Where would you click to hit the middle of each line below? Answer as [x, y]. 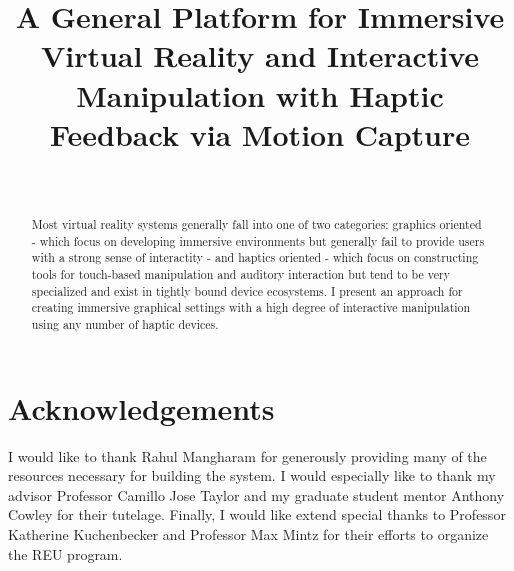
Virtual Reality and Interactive [260, 55]
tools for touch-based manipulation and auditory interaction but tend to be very [240, 274]
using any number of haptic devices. [125, 324]
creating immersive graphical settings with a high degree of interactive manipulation [251, 307]
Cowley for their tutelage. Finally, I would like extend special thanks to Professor [257, 514]
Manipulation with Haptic [260, 94]
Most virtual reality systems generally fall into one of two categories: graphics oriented [256, 224]
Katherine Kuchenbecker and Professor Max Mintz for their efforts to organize [248, 533]
